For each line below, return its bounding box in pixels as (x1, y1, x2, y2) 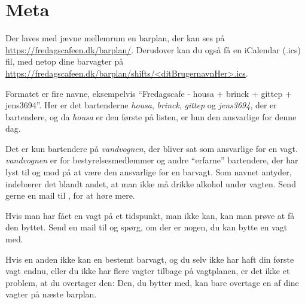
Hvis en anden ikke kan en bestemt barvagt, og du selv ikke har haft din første (5, 253, 294, 265)
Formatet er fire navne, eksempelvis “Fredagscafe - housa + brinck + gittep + (5, 87, 292, 99)
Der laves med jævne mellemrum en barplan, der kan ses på (5, 32, 225, 44)
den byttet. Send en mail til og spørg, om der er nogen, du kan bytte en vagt (5, 221, 288, 233)
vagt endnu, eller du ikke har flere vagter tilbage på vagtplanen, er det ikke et (5, 265, 290, 277)
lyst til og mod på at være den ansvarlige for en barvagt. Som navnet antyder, (5, 166, 292, 178)
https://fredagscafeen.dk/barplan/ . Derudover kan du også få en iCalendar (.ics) (5, 43, 301, 56)
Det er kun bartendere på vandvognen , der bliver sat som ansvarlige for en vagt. (5, 142, 298, 154)
